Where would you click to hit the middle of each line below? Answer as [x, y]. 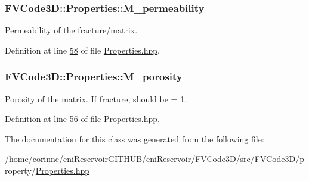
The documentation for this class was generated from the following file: [135, 138]
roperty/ [20, 170]
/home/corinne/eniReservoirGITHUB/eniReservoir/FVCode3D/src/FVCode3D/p [155, 159]
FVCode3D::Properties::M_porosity [94, 77]
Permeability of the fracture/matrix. [71, 30]
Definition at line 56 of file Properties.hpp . [83, 119]
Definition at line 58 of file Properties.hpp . [83, 50]
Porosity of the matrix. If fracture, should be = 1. [96, 99]
